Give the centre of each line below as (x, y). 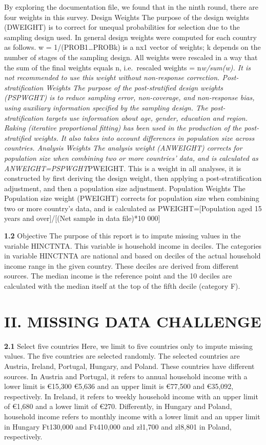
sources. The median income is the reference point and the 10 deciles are (118, 276)
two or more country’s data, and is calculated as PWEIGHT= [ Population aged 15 (133, 208)
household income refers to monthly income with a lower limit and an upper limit (132, 416)
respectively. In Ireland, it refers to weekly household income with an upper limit (131, 396)
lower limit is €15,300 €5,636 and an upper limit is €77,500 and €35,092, (119, 386)
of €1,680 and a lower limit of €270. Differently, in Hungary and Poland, (118, 406)
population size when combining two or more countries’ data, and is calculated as (131, 157)
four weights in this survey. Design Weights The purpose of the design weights (127, 17)
